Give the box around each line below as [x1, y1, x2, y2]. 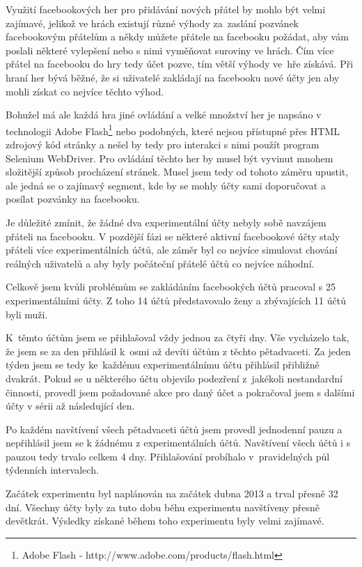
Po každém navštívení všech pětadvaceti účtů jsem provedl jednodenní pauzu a [6, 421, 343, 436]
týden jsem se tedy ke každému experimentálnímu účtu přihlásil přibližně [6, 357, 320, 372]
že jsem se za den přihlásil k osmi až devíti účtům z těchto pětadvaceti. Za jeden [6, 343, 351, 358]
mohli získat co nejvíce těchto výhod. [6, 84, 164, 98]
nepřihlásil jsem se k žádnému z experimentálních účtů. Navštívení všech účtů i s [6, 435, 351, 450]
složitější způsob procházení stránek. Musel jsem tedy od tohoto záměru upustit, [6, 164, 349, 179]
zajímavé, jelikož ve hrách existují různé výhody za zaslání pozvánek [6, 15, 299, 30]
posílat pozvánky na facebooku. [6, 192, 140, 206]
